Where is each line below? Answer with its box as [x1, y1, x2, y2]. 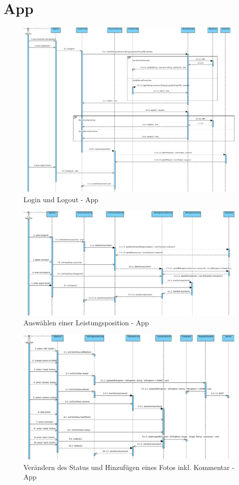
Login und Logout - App [23, 194, 99, 204]
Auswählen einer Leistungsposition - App [23, 317, 149, 328]
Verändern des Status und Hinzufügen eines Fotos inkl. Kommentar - [23, 461, 235, 472]
